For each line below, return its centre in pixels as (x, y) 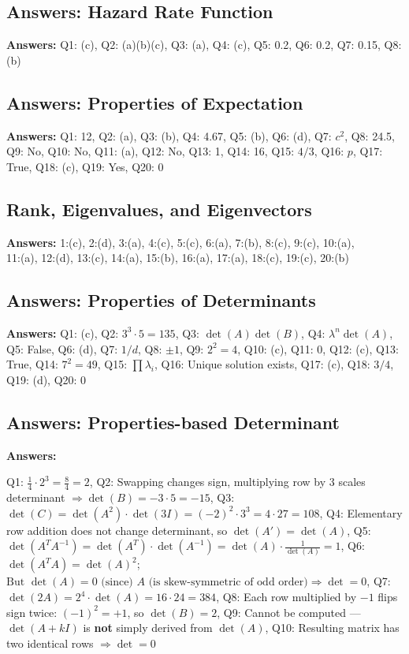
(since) (117, 583)
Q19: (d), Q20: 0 (46, 379)
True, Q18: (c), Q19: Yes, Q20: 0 (85, 166)
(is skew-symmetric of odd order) (228, 583)
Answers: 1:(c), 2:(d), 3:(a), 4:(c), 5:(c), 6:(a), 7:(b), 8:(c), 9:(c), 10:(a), (180, 242)
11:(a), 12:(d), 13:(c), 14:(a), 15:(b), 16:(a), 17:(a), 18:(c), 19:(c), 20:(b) (178, 258)
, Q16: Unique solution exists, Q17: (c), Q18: (262, 364)
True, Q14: (32, 364)
